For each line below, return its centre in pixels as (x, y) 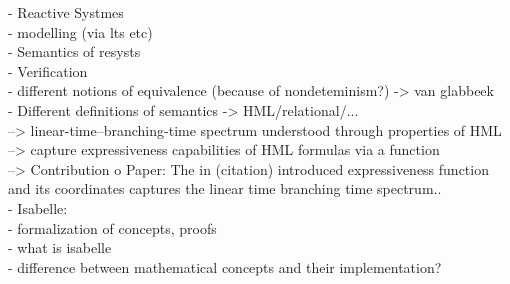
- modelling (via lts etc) (80, 31)
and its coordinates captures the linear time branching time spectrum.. (225, 188)
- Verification (48, 70)
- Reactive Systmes (66, 12)
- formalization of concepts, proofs (112, 227)
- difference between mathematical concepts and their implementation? (225, 266)
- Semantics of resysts (74, 51)
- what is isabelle (60, 247)
